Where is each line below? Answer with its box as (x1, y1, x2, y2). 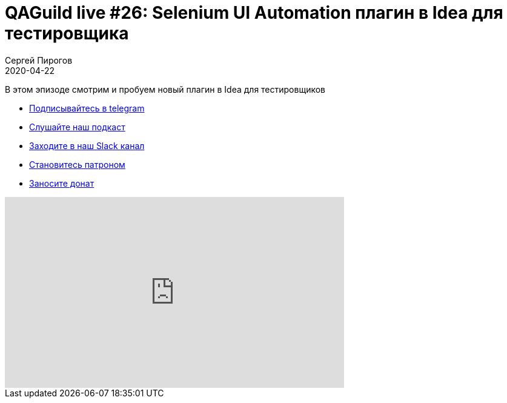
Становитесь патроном (29, 159, 125, 170)
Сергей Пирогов (5, 55, 73, 65)
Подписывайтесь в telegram (29, 102, 145, 113)
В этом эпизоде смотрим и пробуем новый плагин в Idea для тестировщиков (5, 84, 325, 95)
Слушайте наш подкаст (29, 121, 125, 132)
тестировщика (5, 23, 129, 44)
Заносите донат (29, 178, 94, 188)
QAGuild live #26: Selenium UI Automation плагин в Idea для (5, 2, 503, 23)
